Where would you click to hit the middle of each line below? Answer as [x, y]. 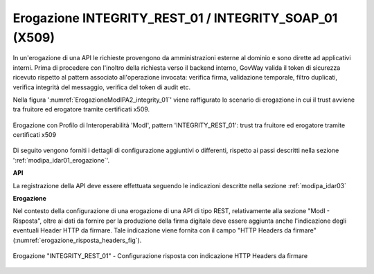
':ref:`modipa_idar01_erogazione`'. [61, 160]
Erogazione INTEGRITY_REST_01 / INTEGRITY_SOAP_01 [175, 18]
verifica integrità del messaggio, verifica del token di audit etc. [102, 87]
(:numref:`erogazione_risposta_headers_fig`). [77, 240]
